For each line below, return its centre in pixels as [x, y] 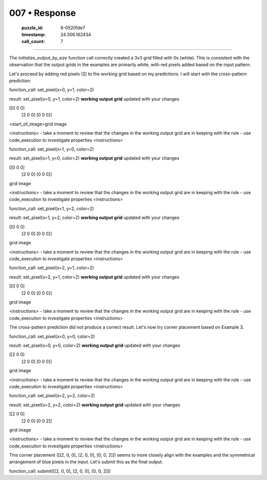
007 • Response [43, 13]
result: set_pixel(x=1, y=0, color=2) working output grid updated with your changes [94, 158]
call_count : [33, 42]
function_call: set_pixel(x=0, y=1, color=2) [51, 90]
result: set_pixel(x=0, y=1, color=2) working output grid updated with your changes [94, 99]
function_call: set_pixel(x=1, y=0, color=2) [51, 149]
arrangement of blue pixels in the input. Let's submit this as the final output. [86, 462]
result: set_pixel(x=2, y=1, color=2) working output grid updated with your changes [94, 277]
